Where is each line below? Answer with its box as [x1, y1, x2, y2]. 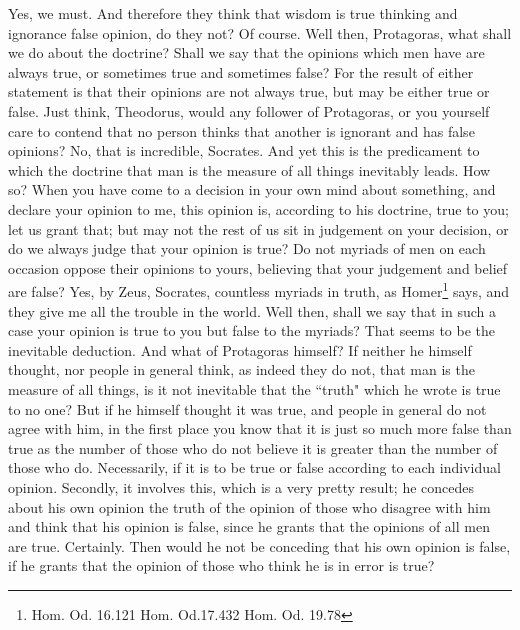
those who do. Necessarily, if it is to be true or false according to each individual [8, 457, 501, 478]
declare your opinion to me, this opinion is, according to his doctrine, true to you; [8, 198, 509, 219]
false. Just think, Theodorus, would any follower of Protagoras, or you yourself [8, 100, 490, 121]
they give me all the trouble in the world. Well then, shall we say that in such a [8, 300, 496, 321]
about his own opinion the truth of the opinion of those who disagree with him [8, 496, 491, 517]
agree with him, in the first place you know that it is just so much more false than [8, 418, 512, 439]
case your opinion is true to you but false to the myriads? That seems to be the [8, 320, 496, 341]
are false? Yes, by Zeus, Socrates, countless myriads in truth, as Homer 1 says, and [8, 278, 510, 301]
